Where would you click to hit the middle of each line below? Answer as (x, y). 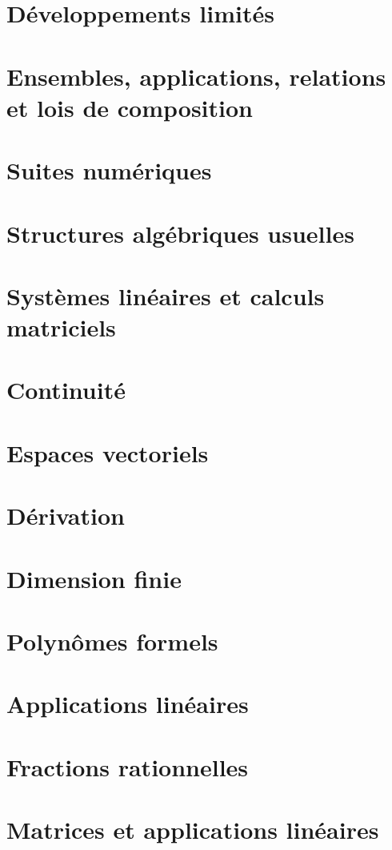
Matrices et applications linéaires (193, 830)
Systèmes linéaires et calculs (166, 295)
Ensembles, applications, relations (196, 76)
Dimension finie (94, 578)
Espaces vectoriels (108, 452)
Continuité (66, 390)
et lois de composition (130, 107)
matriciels (61, 327)
